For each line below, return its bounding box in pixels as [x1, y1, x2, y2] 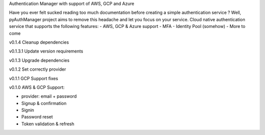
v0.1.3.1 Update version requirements [9, 48, 83, 54]
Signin [21, 107, 34, 113]
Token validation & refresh [21, 121, 75, 127]
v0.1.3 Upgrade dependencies [9, 57, 70, 63]
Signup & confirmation [21, 100, 67, 106]
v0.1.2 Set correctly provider [9, 66, 66, 72]
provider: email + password [21, 93, 77, 99]
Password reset [21, 114, 53, 120]
